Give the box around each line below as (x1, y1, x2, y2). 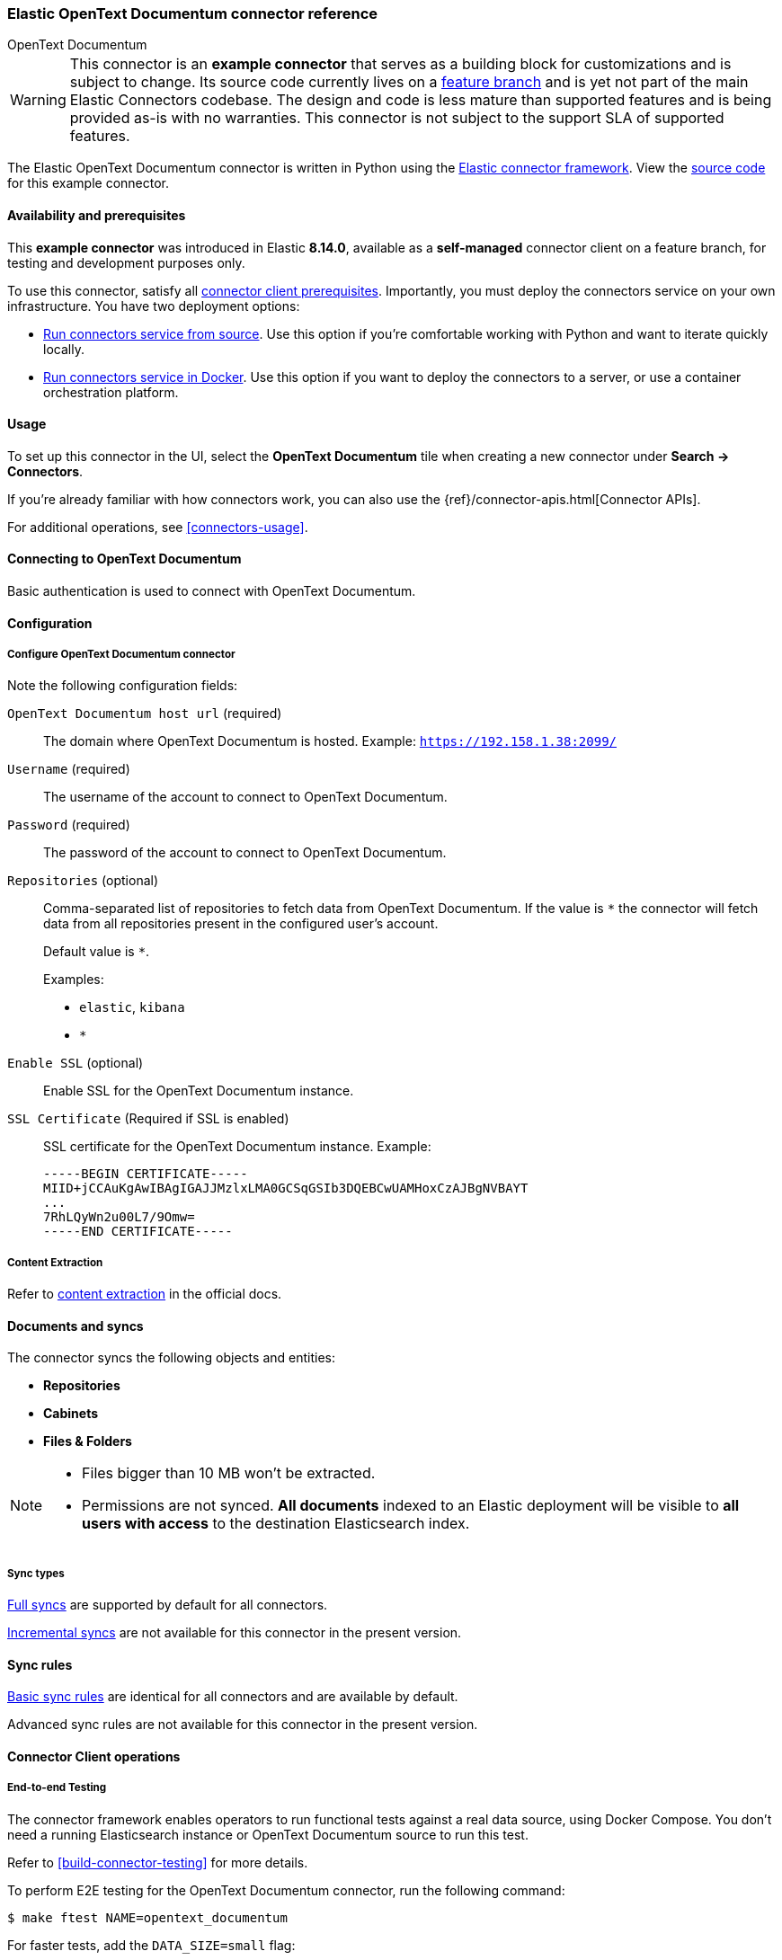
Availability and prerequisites (7, 207, 186, 223)
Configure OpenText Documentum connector (7, 648, 235, 661)
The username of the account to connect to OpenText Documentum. (43, 789, 448, 805)
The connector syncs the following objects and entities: (7, 1350, 335, 1366)
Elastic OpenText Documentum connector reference (7, 4, 378, 22)
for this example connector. (7, 175, 169, 191)
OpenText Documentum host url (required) (7, 705, 282, 722)
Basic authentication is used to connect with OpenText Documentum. (7, 583, 416, 599)
